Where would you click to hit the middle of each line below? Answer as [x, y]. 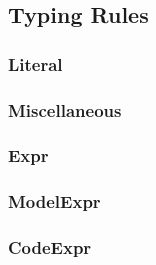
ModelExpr [54, 201]
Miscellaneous [65, 109]
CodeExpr [50, 247]
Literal [35, 63]
